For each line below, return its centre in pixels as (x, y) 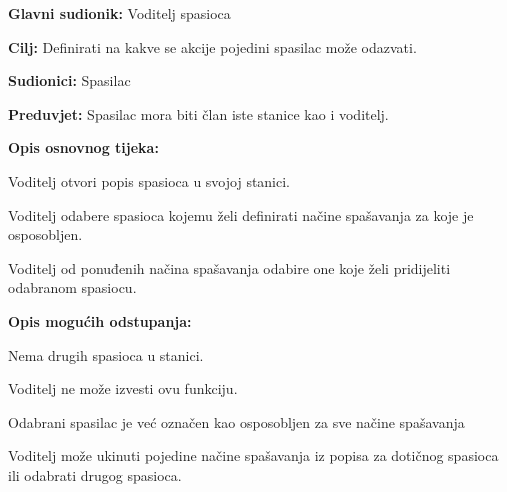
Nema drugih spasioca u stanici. (106, 354)
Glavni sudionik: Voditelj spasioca (119, 13)
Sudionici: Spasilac (69, 80)
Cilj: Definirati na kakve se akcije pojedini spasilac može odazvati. (212, 46)
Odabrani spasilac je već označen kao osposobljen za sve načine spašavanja (236, 421)
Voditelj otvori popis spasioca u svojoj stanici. (149, 180)
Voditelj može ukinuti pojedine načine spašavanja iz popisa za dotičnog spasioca (253, 455)
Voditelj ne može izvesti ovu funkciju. (123, 388)
